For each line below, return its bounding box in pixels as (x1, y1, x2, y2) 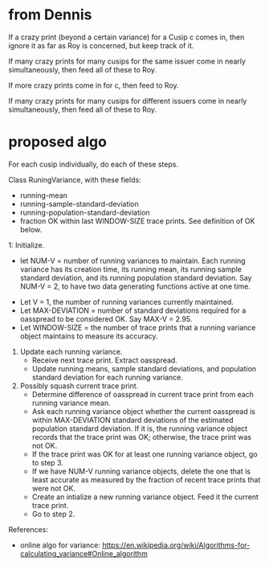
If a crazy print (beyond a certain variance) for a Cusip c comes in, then (8, 32, 245, 42)
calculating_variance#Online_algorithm (19, 548, 149, 558)
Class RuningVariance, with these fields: (8, 174, 142, 184)
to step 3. (31, 457, 64, 467)
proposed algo (8, 133, 107, 151)
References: (8, 524, 48, 534)
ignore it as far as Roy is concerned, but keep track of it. (8, 40, 194, 50)
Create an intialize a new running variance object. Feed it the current (31, 492, 259, 502)
